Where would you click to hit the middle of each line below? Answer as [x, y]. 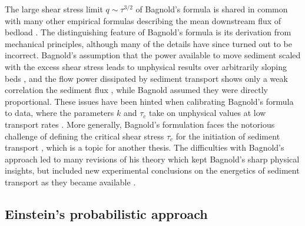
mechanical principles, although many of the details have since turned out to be [148, 43]
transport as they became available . [70, 182]
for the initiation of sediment [228, 136]
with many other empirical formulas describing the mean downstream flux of [143, 20]
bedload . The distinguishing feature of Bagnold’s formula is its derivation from [148, 32]
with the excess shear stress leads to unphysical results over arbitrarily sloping [146, 66]
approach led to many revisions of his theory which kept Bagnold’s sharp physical [152, 159]
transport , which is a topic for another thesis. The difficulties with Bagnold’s [145, 147]
